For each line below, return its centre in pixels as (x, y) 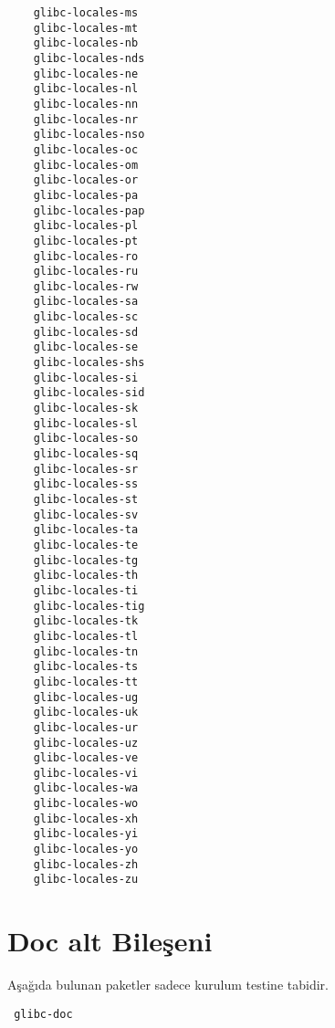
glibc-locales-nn (86, 104)
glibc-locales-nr (86, 119)
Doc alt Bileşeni (110, 941)
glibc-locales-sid (89, 393)
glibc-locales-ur (86, 727)
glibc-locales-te (86, 545)
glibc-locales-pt (86, 241)
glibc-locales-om (86, 165)
